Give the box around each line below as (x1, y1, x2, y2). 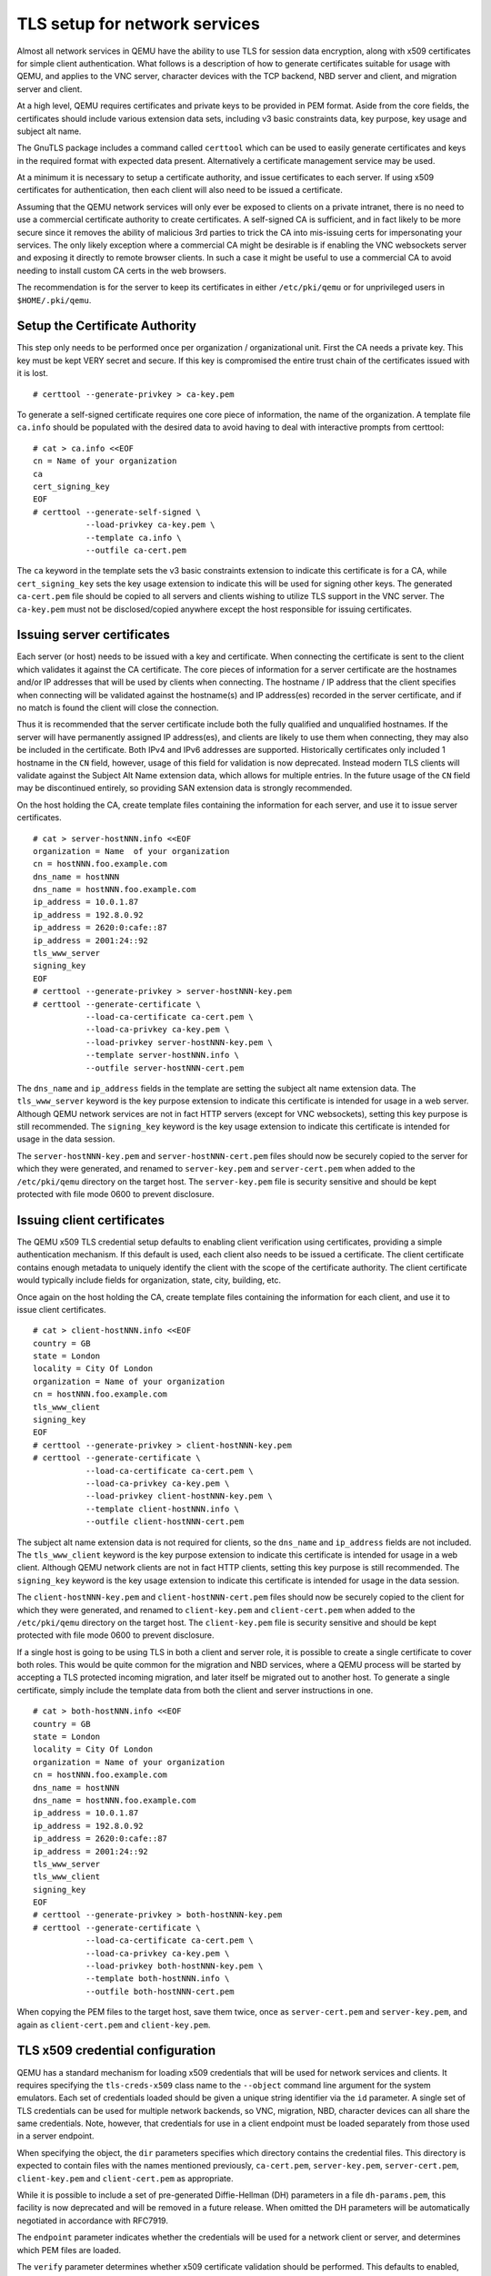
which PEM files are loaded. (16, 2244, 122, 2255)
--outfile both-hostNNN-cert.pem (85, 1986, 235, 1997)
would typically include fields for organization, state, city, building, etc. (16, 1275, 282, 1285)
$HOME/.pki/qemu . (16, 294, 92, 305)
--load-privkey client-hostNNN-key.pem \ (85, 1491, 273, 1501)
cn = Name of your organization (33, 456, 177, 466)
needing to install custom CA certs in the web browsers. (16, 265, 226, 276)
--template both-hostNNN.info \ (85, 1974, 230, 1984)
